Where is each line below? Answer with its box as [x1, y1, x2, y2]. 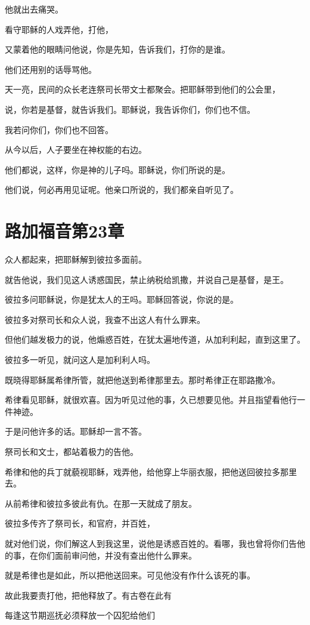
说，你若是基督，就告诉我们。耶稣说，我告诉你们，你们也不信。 [5, 103, 255, 115]
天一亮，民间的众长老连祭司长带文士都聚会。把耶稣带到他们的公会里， [5, 83, 280, 96]
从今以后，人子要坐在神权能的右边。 [5, 143, 147, 156]
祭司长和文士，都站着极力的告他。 [5, 445, 138, 457]
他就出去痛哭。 [5, 3, 63, 15]
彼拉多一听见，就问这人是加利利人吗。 [5, 353, 155, 366]
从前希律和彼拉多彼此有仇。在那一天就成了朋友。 [5, 497, 197, 509]
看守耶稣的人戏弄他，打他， [5, 23, 113, 35]
